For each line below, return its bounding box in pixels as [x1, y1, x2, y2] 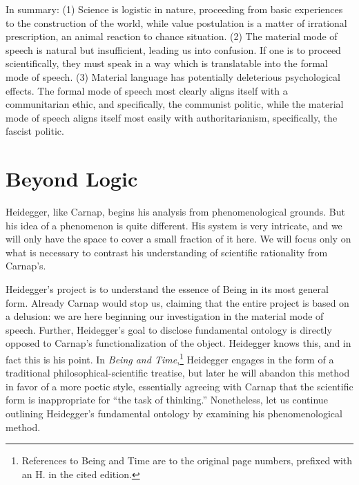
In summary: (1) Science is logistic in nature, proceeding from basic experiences [6, 2, 343, 16]
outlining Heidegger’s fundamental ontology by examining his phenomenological [6, 406, 342, 421]
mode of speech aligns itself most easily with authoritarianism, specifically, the [6, 110, 338, 124]
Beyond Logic [6, 164, 138, 193]
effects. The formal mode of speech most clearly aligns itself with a [6, 83, 288, 97]
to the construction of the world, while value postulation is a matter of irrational [6, 15, 347, 30]
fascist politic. [6, 124, 64, 138]
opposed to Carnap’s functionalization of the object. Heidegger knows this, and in [6, 336, 351, 350]
